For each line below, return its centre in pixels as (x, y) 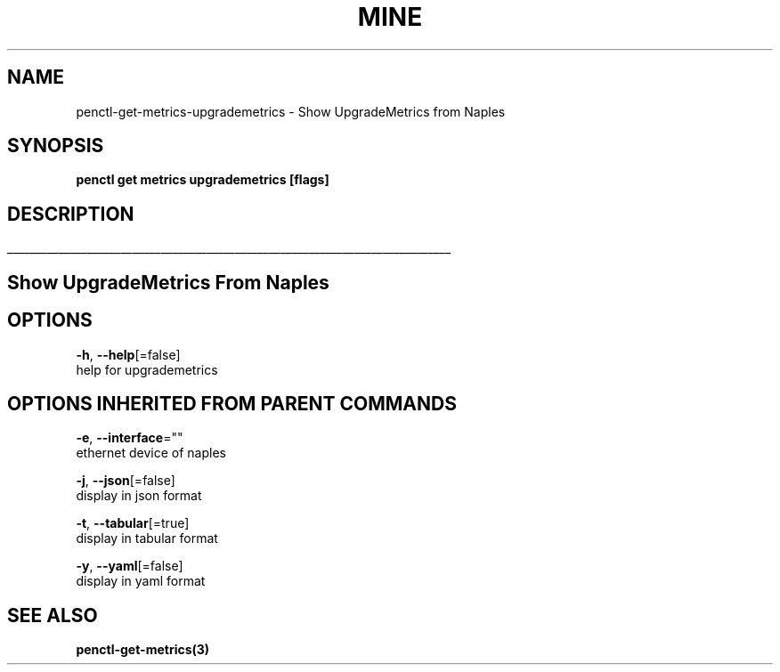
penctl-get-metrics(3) (143, 650)
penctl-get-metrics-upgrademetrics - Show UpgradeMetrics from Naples (291, 111)
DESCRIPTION (71, 214)
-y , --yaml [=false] (130, 566)
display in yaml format (141, 581)
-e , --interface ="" (130, 438)
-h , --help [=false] (128, 354)
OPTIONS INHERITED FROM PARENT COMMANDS (232, 403)
